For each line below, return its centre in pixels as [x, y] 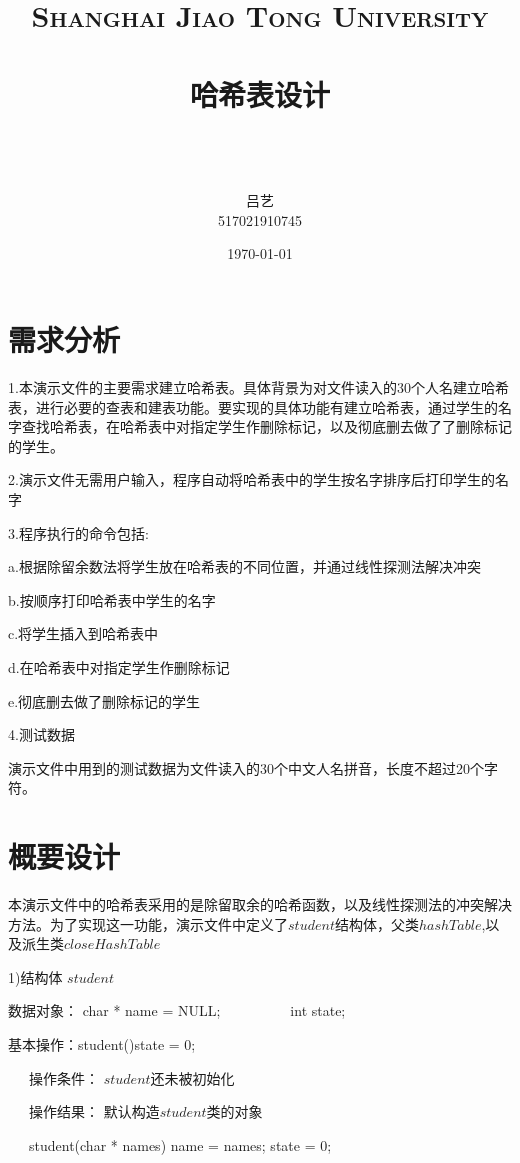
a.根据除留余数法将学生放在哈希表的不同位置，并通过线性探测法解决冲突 [244, 566]
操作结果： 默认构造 [94, 1111]
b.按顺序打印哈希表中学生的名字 [112, 599]
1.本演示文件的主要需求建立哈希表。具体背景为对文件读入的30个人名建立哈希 [258, 387]
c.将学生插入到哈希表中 [83, 633]
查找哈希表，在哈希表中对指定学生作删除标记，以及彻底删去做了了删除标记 [266, 426]
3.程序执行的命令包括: [78, 532]
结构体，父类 [376, 923]
